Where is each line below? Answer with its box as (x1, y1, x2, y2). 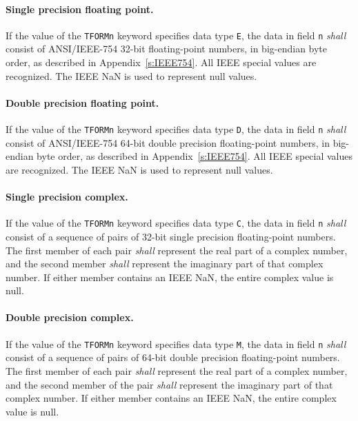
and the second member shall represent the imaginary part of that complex (6, 256, 324, 271)
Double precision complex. (6, 310, 134, 325)
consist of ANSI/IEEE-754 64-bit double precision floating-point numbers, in (6, 135, 330, 150)
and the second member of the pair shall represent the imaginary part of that (6, 377, 333, 391)
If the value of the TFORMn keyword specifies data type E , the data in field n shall (6, 28, 346, 42)
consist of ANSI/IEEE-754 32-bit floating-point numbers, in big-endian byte (6, 41, 328, 56)
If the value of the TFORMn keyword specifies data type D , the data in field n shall (6, 122, 346, 136)
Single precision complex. (6, 189, 128, 204)
